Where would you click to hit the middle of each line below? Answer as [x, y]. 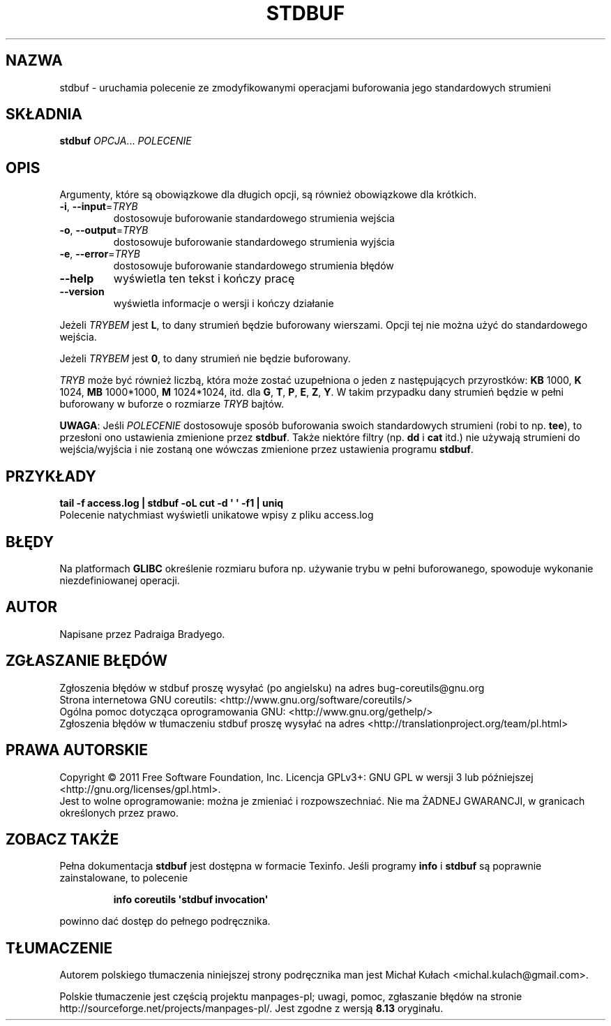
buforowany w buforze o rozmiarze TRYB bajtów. [172, 404]
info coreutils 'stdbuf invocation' [191, 900]
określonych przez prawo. [119, 812]
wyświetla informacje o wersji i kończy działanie [224, 304]
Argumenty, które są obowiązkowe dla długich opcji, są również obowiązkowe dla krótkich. [268, 195]
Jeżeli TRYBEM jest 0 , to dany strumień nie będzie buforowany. [205, 359]
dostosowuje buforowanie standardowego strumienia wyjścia [254, 242]
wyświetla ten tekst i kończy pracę [204, 279]
